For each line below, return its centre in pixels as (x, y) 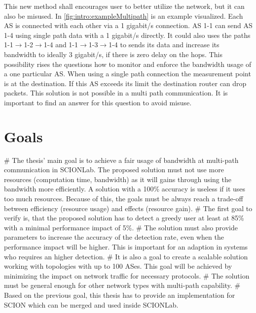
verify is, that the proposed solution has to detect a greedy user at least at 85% (124, 218)
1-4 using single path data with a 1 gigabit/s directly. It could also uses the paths (127, 35)
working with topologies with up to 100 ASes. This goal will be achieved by (118, 266)
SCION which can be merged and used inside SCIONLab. (91, 304)
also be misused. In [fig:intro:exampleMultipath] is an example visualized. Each (124, 16)
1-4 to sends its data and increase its (164, 45)
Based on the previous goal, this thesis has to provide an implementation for (120, 295)
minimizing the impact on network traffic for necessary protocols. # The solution (127, 275)
